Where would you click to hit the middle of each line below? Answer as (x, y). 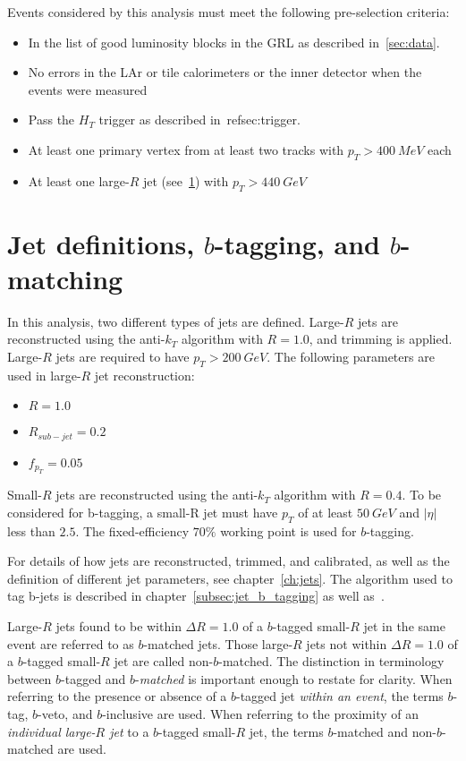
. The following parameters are (351, 357)
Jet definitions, (101, 243)
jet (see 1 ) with (186, 180)
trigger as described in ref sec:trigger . (199, 120)
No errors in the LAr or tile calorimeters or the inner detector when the (225, 72)
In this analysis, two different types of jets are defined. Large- (176, 321)
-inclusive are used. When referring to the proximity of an (261, 714)
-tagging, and (297, 243)
